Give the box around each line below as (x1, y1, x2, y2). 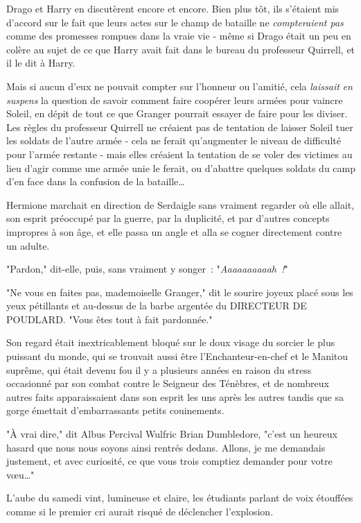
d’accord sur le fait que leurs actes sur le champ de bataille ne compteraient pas (6, 15, 344, 29)
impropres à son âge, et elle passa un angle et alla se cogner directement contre (6, 224, 342, 239)
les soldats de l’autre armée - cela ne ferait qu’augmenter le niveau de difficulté (6, 133, 341, 148)
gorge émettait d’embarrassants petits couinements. (6, 403, 224, 418)
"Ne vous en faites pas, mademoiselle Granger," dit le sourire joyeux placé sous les (6, 284, 353, 299)
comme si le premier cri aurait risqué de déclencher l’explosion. (6, 504, 274, 518)
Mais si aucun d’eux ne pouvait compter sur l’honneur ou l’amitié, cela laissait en (6, 78, 353, 93)
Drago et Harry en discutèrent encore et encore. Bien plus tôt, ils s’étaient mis (6, 1, 340, 15)
